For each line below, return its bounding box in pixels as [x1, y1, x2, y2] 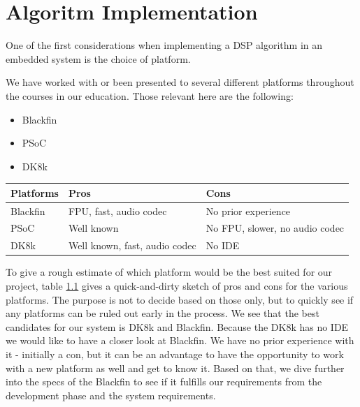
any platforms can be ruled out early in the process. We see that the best [6, 306, 319, 320]
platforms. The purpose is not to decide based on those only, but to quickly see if [6, 292, 354, 306]
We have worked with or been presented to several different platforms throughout [6, 75, 354, 89]
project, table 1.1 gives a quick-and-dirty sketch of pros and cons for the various [6, 279, 348, 293]
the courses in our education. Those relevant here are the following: [6, 88, 294, 103]
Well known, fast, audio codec [68, 238, 196, 253]
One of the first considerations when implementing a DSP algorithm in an [6, 38, 323, 52]
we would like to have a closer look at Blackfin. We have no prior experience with [6, 333, 354, 348]
